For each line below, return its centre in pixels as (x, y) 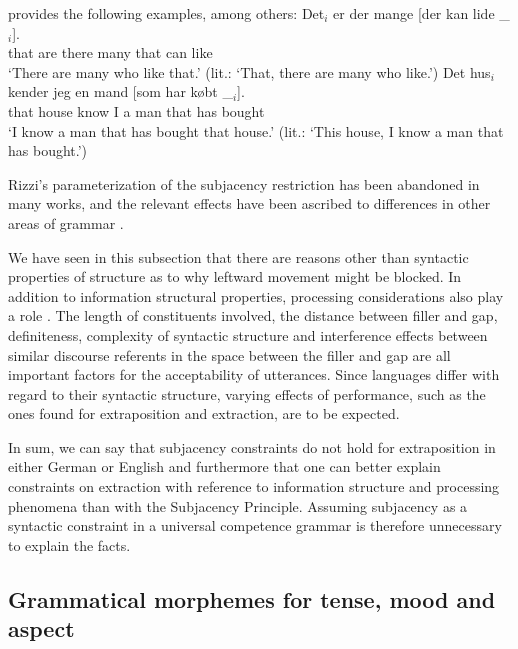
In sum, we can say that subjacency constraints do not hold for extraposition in (252, 446)
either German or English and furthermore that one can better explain (224, 466)
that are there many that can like (110, 52)
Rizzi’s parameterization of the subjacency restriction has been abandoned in (244, 183)
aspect (41, 628)
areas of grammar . (66, 222)
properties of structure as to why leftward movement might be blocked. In (235, 276)
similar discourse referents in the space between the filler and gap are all (229, 354)
